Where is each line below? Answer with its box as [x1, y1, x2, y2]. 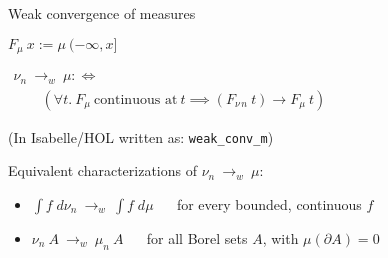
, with [262, 227, 299, 248]
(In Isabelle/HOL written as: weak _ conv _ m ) [8, 126, 274, 147]
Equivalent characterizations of [8, 160, 197, 181]
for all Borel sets [146, 227, 248, 248]
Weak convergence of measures [8, 3, 196, 23]
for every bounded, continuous [176, 193, 362, 214]
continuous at [94, 92, 178, 107]
